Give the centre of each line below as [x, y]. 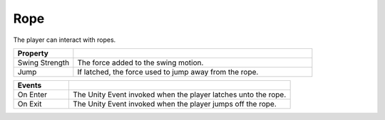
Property [33, 53]
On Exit [30, 104]
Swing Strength [43, 62]
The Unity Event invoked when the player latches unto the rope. [179, 94]
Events [30, 85]
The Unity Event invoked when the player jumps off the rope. [175, 104]
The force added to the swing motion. [140, 62]
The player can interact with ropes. [65, 40]
